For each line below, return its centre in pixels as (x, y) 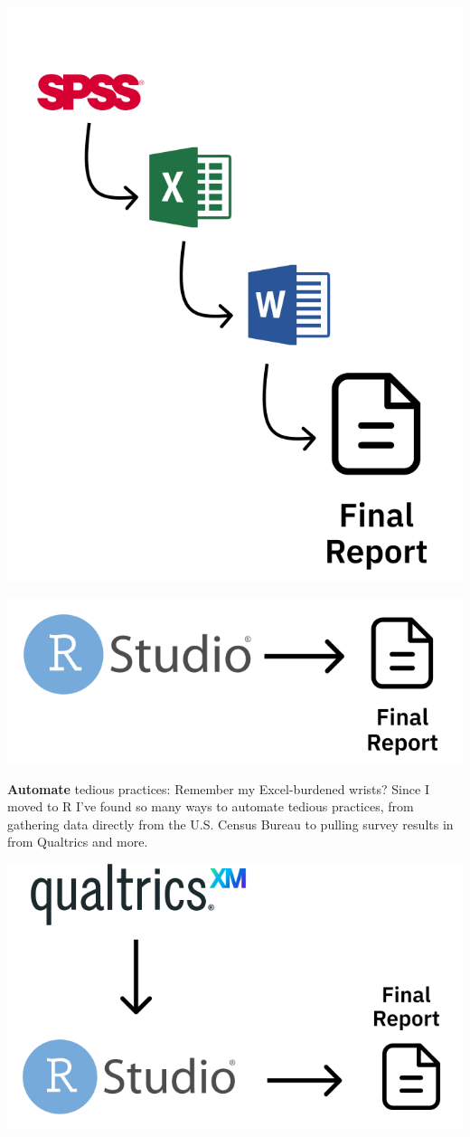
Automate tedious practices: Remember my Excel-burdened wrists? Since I (218, 788)
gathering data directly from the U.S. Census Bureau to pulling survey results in (230, 824)
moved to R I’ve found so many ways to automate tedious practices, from (211, 806)
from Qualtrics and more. (78, 842)
